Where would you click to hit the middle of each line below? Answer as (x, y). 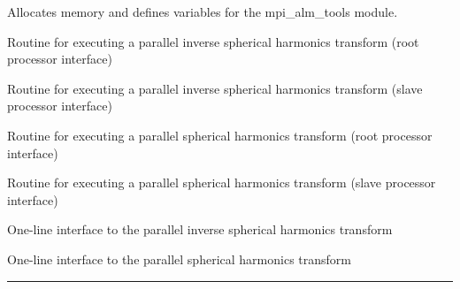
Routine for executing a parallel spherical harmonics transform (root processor (220, 135)
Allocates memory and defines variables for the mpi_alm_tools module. (203, 11)
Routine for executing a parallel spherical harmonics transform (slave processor (222, 183)
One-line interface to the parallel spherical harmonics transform (179, 259)
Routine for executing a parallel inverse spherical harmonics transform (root (213, 41)
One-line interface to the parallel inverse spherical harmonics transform (200, 229)
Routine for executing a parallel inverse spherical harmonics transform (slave (215, 88)
